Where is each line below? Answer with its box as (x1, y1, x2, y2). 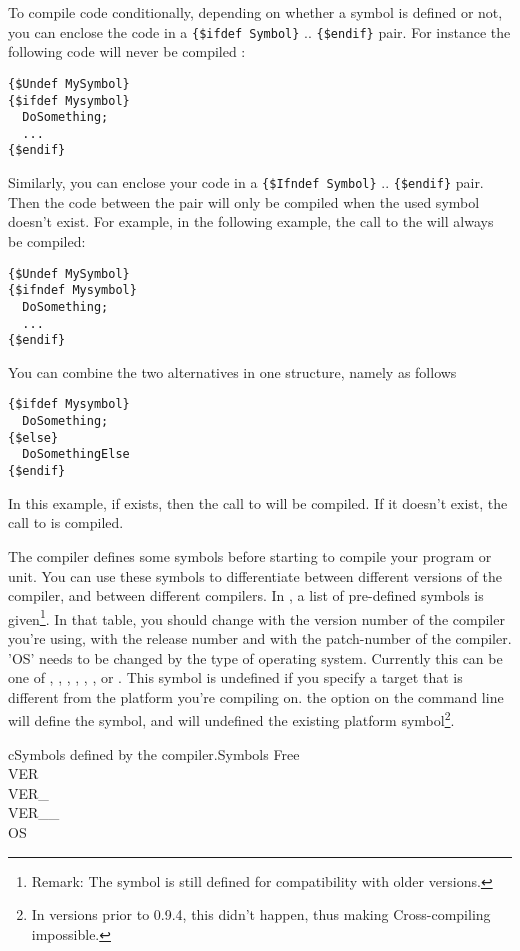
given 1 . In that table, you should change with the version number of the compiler (8, 605, 505, 629)
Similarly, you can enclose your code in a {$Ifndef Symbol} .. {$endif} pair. (8, 172, 484, 193)
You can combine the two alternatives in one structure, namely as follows (8, 361, 457, 382)
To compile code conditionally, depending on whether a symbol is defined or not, (8, 2, 503, 22)
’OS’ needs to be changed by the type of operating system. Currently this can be (8, 647, 503, 668)
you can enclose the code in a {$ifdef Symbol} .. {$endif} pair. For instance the (8, 21, 511, 42)
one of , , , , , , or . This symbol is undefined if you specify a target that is (8, 667, 463, 688)
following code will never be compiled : (8, 41, 246, 62)
